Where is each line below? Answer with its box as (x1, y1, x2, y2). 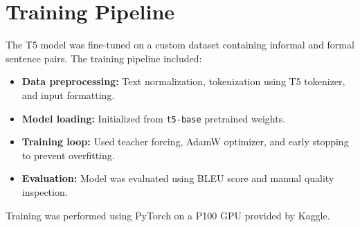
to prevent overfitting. (21, 147, 115, 162)
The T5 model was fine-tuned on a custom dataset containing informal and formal (6, 37, 354, 52)
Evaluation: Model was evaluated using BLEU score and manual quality (21, 171, 334, 185)
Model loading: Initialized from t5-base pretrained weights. (21, 111, 286, 125)
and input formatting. (21, 87, 115, 102)
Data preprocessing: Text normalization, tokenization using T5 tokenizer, (21, 74, 345, 89)
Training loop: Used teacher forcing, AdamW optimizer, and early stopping (21, 134, 349, 149)
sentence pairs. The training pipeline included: (6, 51, 202, 65)
